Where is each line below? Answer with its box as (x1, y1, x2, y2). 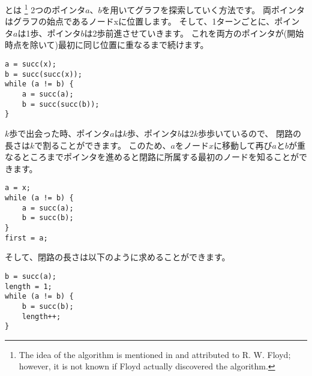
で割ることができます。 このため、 (34, 139, 171, 151)
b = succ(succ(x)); (5, 70, 82, 79)
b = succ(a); (5, 272, 56, 281)
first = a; (5, 233, 48, 242)
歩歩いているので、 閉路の (198, 127, 301, 139)
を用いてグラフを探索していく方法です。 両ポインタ (101, 3, 305, 16)
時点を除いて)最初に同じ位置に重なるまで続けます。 (5, 38, 209, 51)
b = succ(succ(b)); (22, 100, 100, 109)
